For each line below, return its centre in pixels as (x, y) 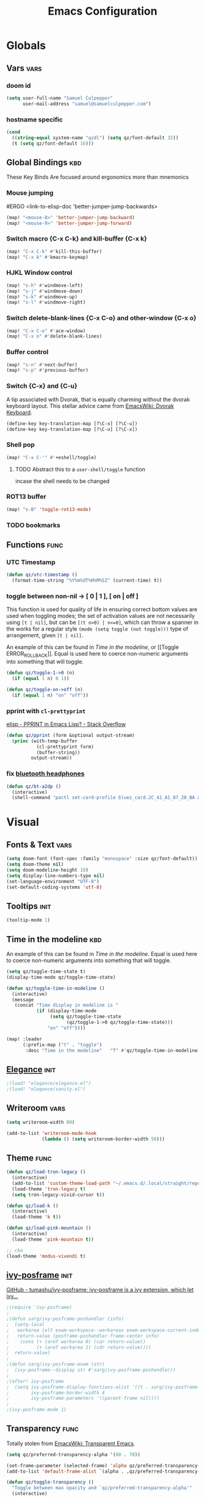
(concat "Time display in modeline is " (67, 1006)
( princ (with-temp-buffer (45, 741)
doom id (19, 85)
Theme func (29, 1158)
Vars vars (24, 68)
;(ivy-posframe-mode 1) (37, 1410)
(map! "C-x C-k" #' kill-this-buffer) (54, 252)
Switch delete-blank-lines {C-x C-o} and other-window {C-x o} (102, 318)
